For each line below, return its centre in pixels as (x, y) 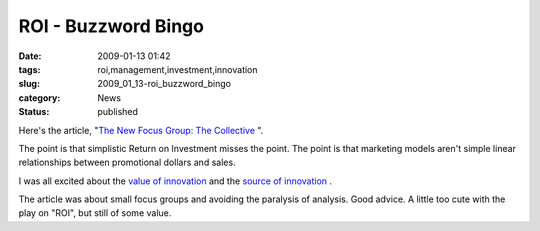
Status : (34, 112)
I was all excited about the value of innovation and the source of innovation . (175, 181)
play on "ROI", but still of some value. (95, 213)
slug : (29, 84)
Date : (30, 56)
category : (39, 97)
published (118, 112)
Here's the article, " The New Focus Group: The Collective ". (141, 130)
